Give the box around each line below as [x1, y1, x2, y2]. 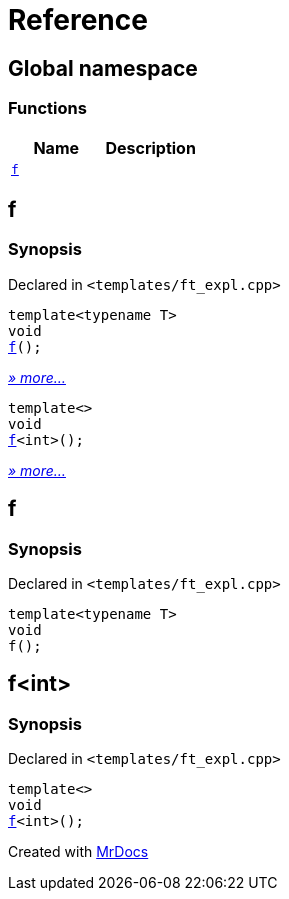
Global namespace [8, 55, 198, 81]
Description [105, 137, 196, 158]
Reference [8, 3, 148, 37]
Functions [8, 98, 87, 119]
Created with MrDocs [8, 843, 149, 861]
